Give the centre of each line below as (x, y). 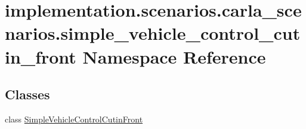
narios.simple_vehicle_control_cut (153, 33)
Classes (27, 94)
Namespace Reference (174, 56)
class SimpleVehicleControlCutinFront (74, 119)
